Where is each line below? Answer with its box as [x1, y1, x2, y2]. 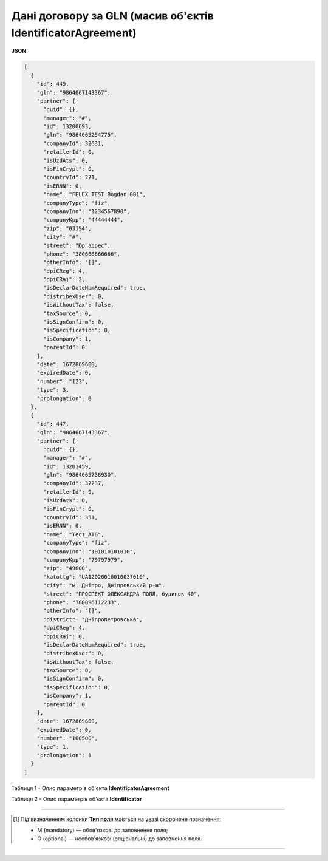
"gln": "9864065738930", [43, 471, 118, 478]
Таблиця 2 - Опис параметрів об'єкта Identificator [11, 795, 142, 803]
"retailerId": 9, [43, 488, 95, 495]
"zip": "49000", [43, 565, 92, 572]
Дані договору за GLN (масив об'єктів [11, 9, 214, 22]
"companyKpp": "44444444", [43, 216, 124, 223]
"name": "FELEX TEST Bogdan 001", [43, 191, 146, 198]
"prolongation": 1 [36, 752, 92, 758]
